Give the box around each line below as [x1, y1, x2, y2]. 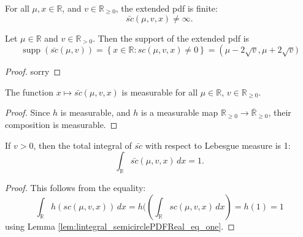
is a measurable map [141, 106, 218, 119]
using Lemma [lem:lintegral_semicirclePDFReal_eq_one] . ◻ [5, 219, 235, 232]
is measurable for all [121, 85, 198, 98]
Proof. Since [5, 106, 50, 119]
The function [5, 85, 53, 98]
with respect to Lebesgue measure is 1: [145, 138, 291, 151]
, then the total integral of [33, 138, 132, 151]
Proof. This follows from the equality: [5, 181, 146, 194]
